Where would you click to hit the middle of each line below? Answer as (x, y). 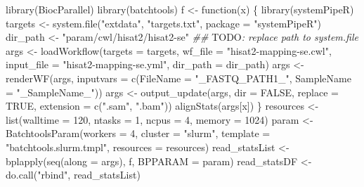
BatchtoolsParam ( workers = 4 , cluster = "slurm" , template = (138, 133)
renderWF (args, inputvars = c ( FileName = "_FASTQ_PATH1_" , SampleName (178, 78)
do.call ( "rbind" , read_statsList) (73, 175)
